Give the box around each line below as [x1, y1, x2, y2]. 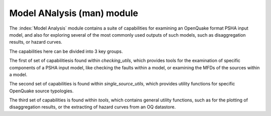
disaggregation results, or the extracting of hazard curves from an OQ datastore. [9, 104, 176, 110]
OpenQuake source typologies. [9, 88, 74, 94]
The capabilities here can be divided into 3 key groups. [9, 48, 123, 54]
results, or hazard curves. [9, 39, 63, 45]
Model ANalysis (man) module [9, 8, 139, 19]
